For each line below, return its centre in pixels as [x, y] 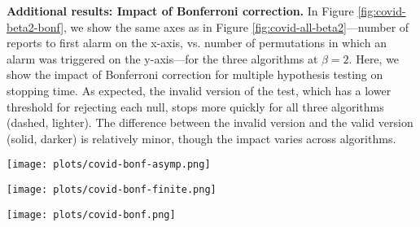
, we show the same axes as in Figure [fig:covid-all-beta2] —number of [236, 26]
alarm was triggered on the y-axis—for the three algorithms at [162, 58]
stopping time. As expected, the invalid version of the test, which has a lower [199, 90]
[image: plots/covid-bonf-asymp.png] [109, 165]
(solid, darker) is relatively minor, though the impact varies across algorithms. [201, 138]
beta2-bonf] [35, 26]
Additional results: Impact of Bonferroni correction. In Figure [180, 11]
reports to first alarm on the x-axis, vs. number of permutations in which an [197, 43]
